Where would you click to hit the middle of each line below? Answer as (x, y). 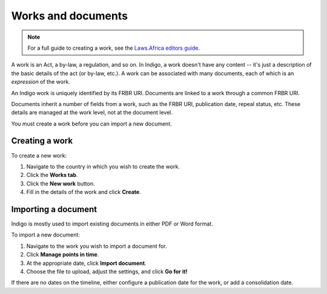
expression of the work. (41, 82)
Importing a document (54, 209)
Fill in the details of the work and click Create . (84, 192)
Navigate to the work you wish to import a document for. (97, 246)
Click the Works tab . (52, 175)
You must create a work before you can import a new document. (91, 124)
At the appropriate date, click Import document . (86, 263)
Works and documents (70, 16)
